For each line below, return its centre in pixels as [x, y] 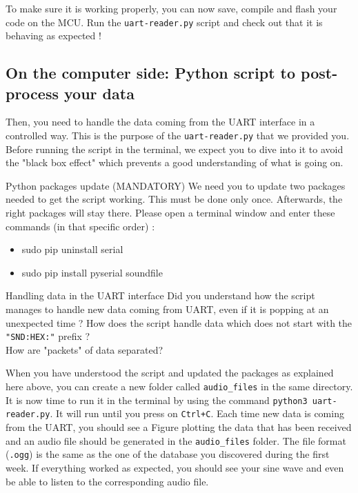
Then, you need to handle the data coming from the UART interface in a [160, 122]
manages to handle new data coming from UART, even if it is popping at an [167, 309]
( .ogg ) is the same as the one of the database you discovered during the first [168, 454]
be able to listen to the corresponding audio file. [107, 481]
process [32, 93]
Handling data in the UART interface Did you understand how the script [160, 295]
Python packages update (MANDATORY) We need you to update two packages [176, 185]
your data [99, 93]
